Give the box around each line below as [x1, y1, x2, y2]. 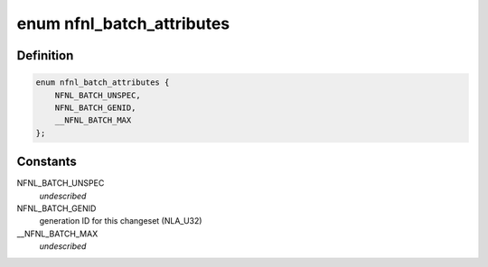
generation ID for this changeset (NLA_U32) [39, 216, 202, 226]
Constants [16, 154, 77, 170]
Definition [16, 48, 74, 63]
